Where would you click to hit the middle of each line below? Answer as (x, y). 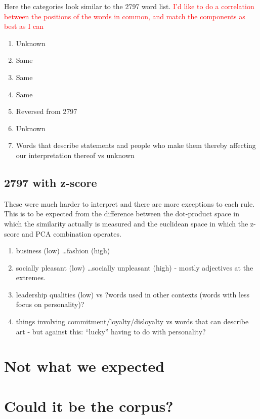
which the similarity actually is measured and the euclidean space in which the (126, 223)
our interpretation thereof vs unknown (75, 155)
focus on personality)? (50, 304)
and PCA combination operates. (72, 233)
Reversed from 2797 (47, 111)
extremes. (31, 277)
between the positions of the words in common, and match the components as (125, 16)
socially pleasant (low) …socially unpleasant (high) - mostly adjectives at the (135, 267)
